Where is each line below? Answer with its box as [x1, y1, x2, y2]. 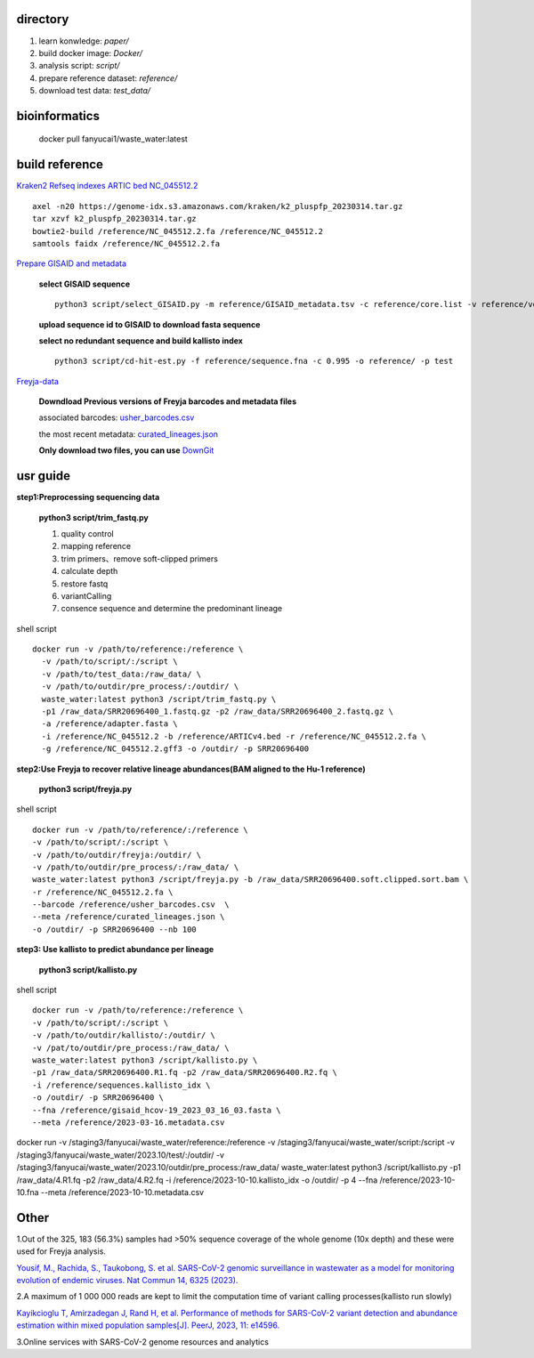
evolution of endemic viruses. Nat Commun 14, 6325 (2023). [16, 1274, 239, 1285]
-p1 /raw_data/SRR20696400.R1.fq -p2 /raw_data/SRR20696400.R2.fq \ [32, 1068, 337, 1078]
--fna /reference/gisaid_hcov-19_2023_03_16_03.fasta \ [32, 1104, 281, 1115]
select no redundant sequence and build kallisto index [38, 335, 244, 346]
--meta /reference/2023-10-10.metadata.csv [40, 1186, 205, 1197]
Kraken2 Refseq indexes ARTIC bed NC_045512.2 [16, 181, 198, 191]
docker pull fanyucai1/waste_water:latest [38, 133, 189, 144]
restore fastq [61, 578, 109, 589]
